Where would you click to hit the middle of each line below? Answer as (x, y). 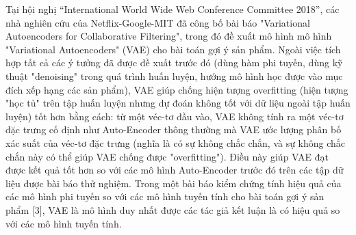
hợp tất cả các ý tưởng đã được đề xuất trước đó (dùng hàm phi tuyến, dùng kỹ (174, 63)
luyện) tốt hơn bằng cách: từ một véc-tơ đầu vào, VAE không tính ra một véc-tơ (175, 116)
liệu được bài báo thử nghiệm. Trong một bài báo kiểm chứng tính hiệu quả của (174, 183)
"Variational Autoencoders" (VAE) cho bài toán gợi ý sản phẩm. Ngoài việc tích (173, 49)
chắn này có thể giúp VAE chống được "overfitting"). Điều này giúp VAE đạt (167, 156)
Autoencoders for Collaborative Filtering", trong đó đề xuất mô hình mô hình (169, 36)
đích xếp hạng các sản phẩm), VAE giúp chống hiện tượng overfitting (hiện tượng (177, 89)
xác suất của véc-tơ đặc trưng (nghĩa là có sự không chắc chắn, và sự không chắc (176, 142)
